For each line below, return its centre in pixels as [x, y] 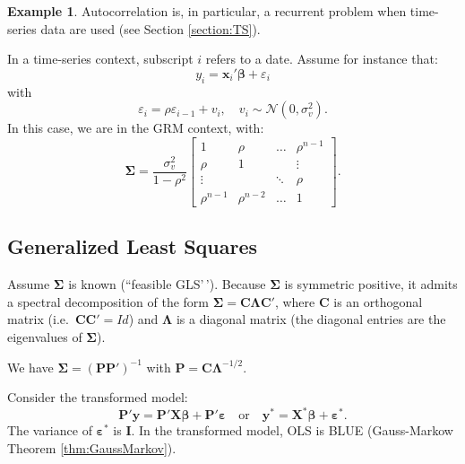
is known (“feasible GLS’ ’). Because [167, 284]
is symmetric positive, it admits [371, 284]
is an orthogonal [378, 301]
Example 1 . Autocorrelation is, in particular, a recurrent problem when [207, 11]
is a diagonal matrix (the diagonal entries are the [311, 319]
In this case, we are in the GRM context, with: [136, 128]
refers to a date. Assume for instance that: [322, 59]
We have [30, 367]
